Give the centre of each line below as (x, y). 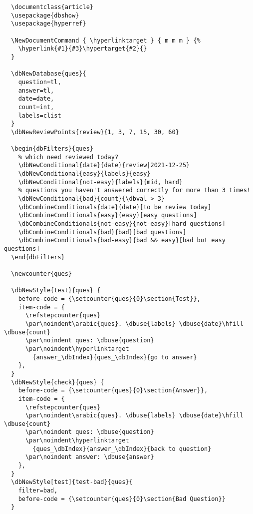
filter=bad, (38, 491)
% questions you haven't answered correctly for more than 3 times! (134, 190)
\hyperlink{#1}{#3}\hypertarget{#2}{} (83, 49)
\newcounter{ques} (42, 274)
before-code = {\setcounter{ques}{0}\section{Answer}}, (113, 391)
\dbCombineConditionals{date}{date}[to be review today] (115, 207)
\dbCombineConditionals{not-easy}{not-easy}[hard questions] (122, 224)
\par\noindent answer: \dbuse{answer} (90, 457)
